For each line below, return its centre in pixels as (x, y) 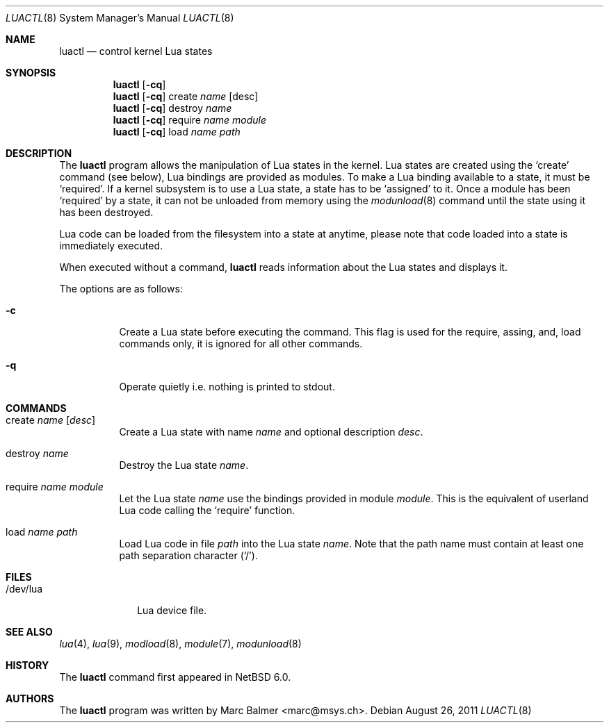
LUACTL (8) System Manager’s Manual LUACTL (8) (120, 18)
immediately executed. (111, 246)
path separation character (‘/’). (188, 555)
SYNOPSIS (31, 73)
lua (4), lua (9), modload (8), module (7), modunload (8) (180, 644)
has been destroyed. (106, 212)
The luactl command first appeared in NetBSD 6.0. (175, 677)
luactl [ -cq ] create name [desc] (186, 96)
